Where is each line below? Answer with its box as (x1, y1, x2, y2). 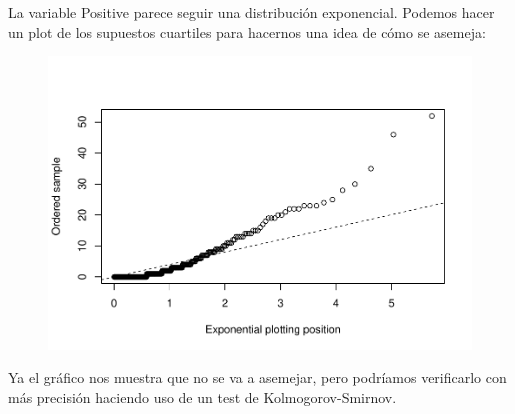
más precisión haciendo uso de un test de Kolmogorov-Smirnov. (8, 386, 397, 407)
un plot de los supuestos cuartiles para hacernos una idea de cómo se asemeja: (8, 21, 486, 42)
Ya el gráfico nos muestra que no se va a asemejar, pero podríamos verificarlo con (8, 367, 507, 388)
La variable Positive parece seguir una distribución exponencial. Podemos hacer (8, 2, 495, 22)
